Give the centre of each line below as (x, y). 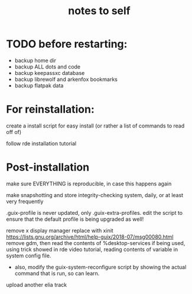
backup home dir (35, 60)
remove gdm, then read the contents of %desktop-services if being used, (96, 243)
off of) (14, 132)
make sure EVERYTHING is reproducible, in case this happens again (89, 184)
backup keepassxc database (50, 73)
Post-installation (48, 167)
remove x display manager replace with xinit (60, 230)
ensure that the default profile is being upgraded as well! (75, 219)
